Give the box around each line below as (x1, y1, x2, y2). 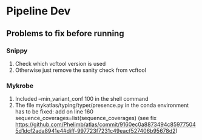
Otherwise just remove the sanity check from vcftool (15, 66, 147, 74)
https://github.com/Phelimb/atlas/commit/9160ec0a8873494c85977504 (15, 121, 196, 128)
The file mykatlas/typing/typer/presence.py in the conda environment (15, 101, 189, 109)
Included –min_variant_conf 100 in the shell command (15, 95, 149, 103)
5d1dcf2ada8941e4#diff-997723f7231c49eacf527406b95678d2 (15, 127, 176, 135)
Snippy (6, 46, 28, 55)
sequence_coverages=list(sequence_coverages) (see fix (15, 115, 157, 122)
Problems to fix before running (6, 28, 124, 39)
